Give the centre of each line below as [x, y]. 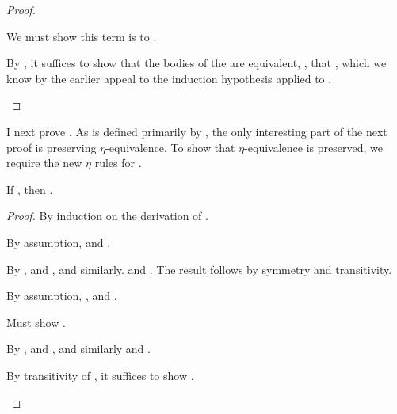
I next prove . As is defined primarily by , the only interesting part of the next [197, 131]
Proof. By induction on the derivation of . [107, 216]
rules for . [118, 163]
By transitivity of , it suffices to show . [100, 375]
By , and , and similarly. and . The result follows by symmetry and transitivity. [199, 269]
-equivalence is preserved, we [313, 147]
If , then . [30, 189]
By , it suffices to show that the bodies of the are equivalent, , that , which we [197, 63]
